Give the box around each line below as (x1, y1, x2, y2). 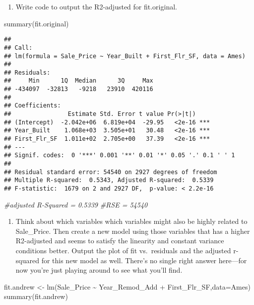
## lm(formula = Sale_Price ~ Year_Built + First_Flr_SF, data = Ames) (4, 52, 246, 60)
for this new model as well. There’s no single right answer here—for (41, 255, 247, 265)
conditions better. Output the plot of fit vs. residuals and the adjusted (15, 245, 231, 256)
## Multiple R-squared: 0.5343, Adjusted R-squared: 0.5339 (4, 177, 214, 184)
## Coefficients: (4, 102, 61, 109)
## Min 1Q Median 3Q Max (4, 77, 153, 85)
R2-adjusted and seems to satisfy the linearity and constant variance (15, 235, 224, 246)
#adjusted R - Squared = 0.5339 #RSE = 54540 (4, 199, 148, 209)
